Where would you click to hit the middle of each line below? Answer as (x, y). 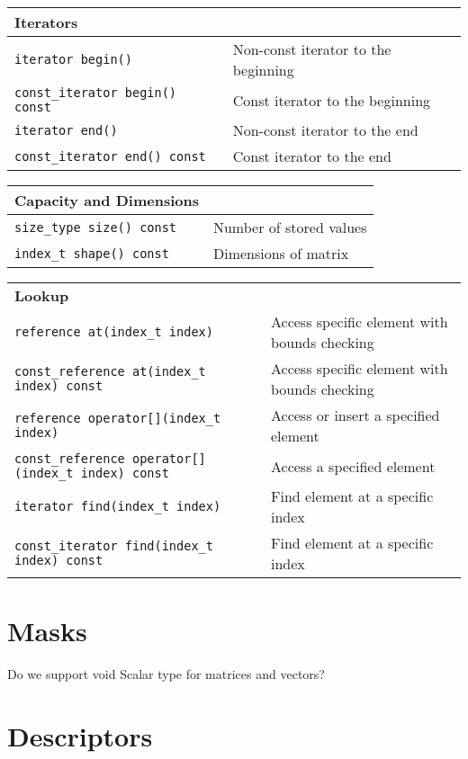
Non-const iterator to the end (325, 130)
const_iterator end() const (110, 156)
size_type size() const (96, 227)
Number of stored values (290, 227)
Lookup (42, 295)
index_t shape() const (92, 253)
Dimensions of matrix (281, 253)
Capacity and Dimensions (107, 200)
